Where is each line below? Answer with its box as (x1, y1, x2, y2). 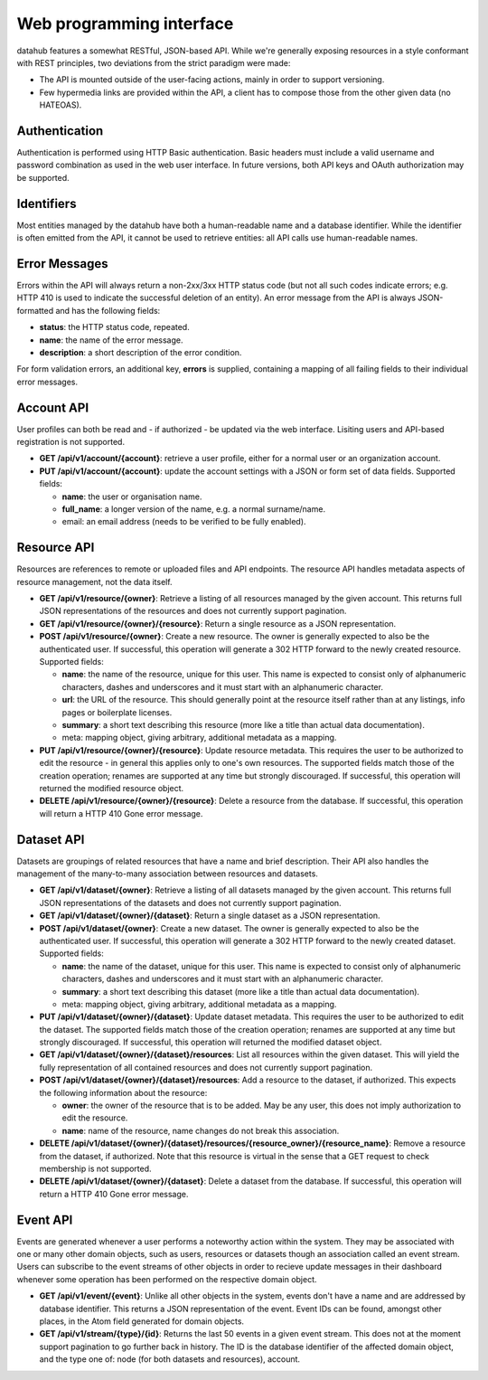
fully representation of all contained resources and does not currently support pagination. (39, 1062, 373, 1073)
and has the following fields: (55, 305, 161, 316)
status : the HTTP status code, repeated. (39, 322, 190, 333)
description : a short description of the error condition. (39, 346, 242, 357)
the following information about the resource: (39, 1087, 208, 1098)
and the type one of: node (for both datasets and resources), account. (39, 1354, 301, 1365)
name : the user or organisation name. (61, 491, 202, 502)
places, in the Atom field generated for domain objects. (39, 1316, 244, 1327)
